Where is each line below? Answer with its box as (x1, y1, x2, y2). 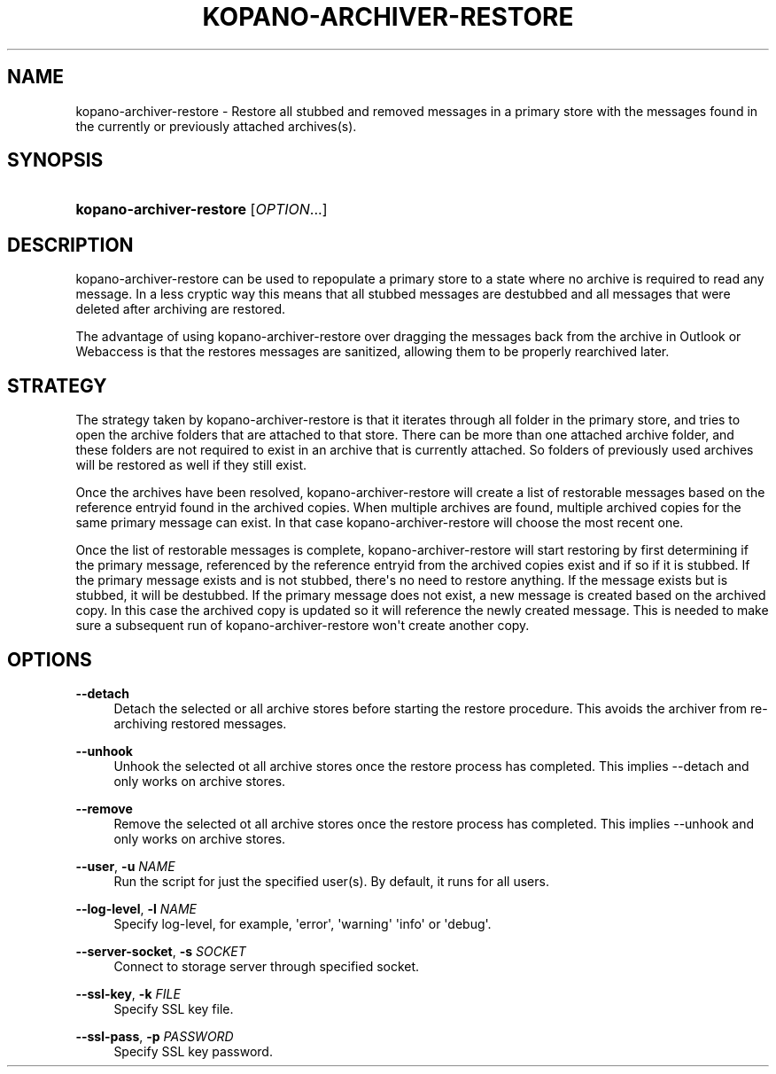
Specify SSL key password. (113, 1043, 273, 1059)
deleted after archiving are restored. (75, 301, 286, 317)
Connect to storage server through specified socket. (113, 958, 420, 974)
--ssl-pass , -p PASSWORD (75, 1028, 234, 1044)
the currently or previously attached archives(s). (75, 118, 357, 134)
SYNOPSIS (7, 149, 104, 172)
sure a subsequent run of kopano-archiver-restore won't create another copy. (75, 618, 530, 634)
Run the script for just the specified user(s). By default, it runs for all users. (113, 873, 549, 889)
